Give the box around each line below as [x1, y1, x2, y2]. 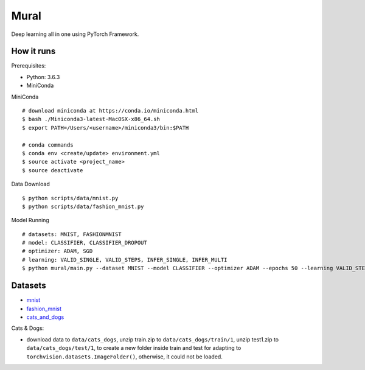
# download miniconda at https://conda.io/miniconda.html [22, 107, 199, 114]
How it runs [11, 46, 56, 57]
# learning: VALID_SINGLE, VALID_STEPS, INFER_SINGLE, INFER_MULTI [22, 256, 228, 263]
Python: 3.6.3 [26, 73, 60, 80]
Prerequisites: [11, 62, 46, 69]
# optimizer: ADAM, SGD [22, 248, 93, 255]
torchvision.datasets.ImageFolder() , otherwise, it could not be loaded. [26, 353, 223, 360]
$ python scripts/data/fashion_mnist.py [22, 203, 144, 210]
